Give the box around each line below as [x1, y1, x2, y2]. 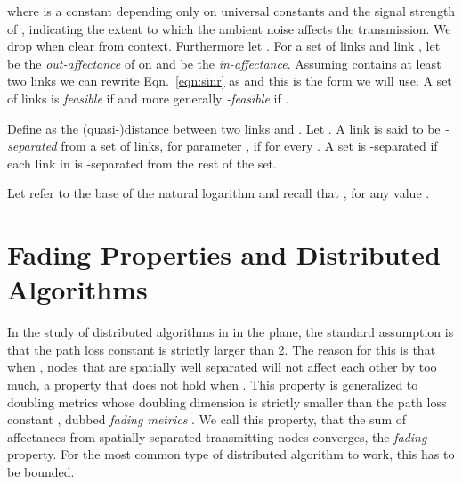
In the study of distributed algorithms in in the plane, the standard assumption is [7, 323, 454, 341]
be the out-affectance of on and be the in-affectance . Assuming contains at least [7, 53, 442, 72]
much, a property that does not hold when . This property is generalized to [7, 375, 418, 394]
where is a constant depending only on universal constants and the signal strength [7, 2, 456, 20]
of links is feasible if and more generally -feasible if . [7, 88, 289, 107]
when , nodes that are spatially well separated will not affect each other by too [7, 357, 437, 376]
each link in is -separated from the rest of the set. [7, 153, 277, 172]
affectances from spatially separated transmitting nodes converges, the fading [7, 427, 427, 446]
